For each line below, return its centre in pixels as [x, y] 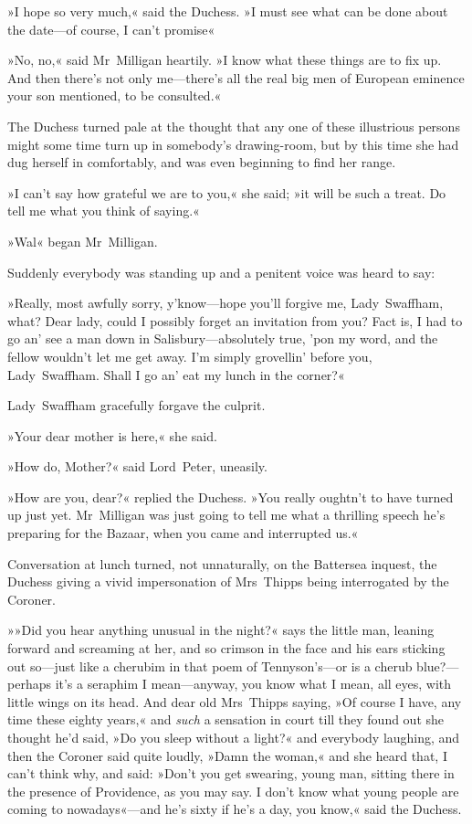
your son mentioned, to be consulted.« [115, 95]
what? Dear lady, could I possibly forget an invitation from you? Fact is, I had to [235, 320]
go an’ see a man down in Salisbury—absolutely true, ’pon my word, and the [223, 338]
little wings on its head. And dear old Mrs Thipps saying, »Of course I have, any [235, 701]
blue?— [438, 666]
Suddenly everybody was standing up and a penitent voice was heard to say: [221, 272]
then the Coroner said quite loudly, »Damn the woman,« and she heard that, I [227, 755]
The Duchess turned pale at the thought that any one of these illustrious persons [234, 126]
